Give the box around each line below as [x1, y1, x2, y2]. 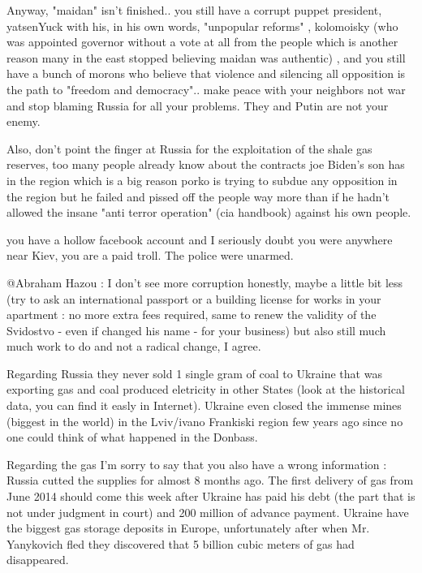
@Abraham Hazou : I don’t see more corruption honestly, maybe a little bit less [6, 274, 403, 291]
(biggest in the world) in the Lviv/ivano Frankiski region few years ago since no [6, 412, 403, 429]
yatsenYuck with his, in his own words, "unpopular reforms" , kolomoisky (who [6, 17, 398, 34]
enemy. [6, 113, 41, 130]
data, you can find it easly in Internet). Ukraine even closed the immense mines [6, 397, 402, 414]
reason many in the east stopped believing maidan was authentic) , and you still [6, 49, 406, 66]
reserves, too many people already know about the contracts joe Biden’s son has [6, 156, 405, 173]
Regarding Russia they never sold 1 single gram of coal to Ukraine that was [6, 364, 382, 381]
